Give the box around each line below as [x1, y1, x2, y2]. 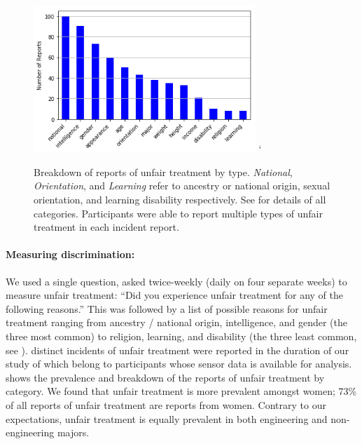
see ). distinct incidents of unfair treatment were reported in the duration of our [6, 342, 349, 357]
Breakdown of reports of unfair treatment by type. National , [34, 164, 293, 179]
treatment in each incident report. [34, 220, 179, 234]
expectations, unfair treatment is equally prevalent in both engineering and [6, 411, 328, 426]
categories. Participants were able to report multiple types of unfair [34, 206, 323, 220]
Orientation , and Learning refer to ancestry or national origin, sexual [34, 178, 330, 193]
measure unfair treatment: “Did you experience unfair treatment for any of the [6, 288, 344, 302]
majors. [57, 425, 90, 440]
